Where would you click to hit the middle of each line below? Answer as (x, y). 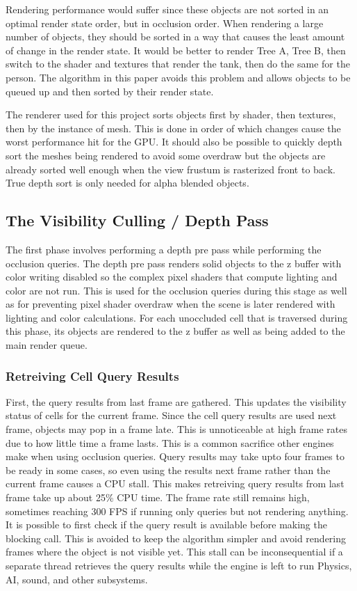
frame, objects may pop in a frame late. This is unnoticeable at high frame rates (177, 429)
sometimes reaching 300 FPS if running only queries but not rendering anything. (177, 511)
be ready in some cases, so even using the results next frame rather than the (168, 470)
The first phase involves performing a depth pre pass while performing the (164, 249)
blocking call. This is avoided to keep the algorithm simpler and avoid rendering (176, 538)
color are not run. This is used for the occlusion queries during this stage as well (176, 290)
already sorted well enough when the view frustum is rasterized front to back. (171, 169)
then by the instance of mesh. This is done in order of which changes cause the (173, 128)
